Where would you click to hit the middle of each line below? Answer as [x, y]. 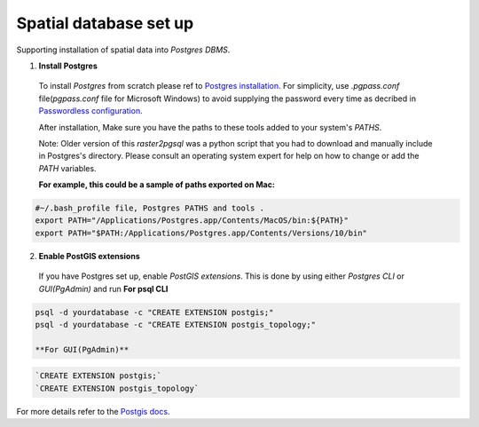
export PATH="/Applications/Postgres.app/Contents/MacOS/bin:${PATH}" [192, 221]
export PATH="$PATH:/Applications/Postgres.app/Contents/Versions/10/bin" [201, 233]
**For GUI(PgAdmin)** [82, 349]
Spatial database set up [105, 23]
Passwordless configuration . [90, 111]
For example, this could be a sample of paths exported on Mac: [157, 185]
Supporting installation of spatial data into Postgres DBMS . [123, 50]
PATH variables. [67, 168]
